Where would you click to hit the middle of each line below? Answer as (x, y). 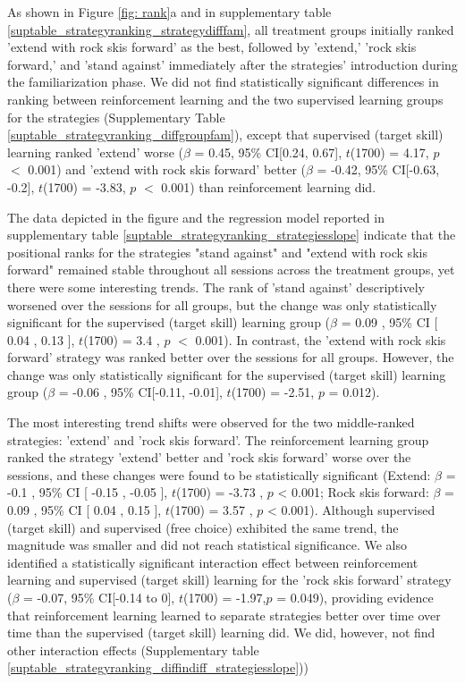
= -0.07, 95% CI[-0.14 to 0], (99, 597)
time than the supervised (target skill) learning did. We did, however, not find (221, 632)
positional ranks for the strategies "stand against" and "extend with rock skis (217, 252)
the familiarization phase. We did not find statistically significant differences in (223, 82)
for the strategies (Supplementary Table (116, 117)
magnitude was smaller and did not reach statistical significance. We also (207, 545)
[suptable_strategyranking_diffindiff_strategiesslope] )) (158, 667)
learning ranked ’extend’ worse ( (95, 152)
